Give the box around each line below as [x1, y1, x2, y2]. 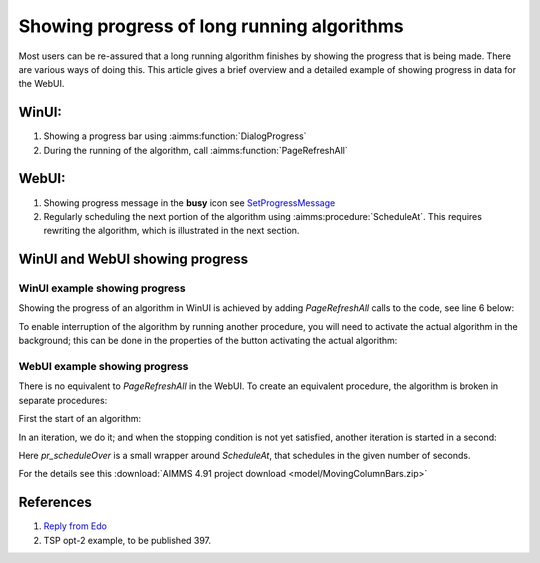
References [18, 494, 92, 511]
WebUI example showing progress [18, 360, 189, 374]
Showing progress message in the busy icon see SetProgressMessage [43, 196, 336, 209]
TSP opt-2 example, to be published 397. [43, 534, 212, 546]
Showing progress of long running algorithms [18, 15, 404, 37]
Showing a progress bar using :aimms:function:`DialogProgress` [43, 130, 307, 142]
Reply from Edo [43, 520, 108, 532]
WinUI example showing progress [18, 281, 186, 295]
